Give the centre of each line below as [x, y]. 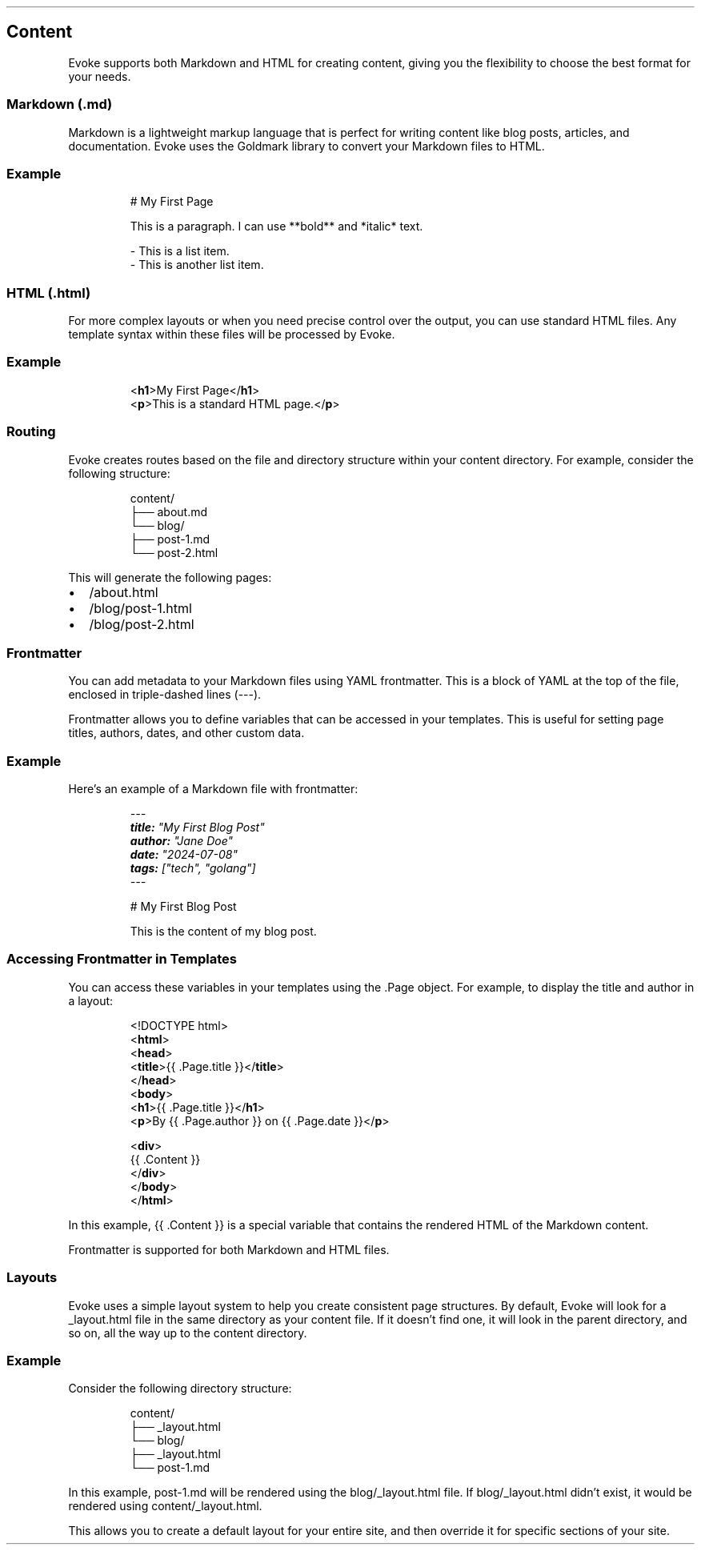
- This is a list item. [180, 251]
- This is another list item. [197, 265]
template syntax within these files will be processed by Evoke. [232, 335]
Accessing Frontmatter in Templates [122, 959]
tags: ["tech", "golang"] [193, 868]
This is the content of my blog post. [223, 932]
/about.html [124, 592]
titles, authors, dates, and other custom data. [186, 733]
